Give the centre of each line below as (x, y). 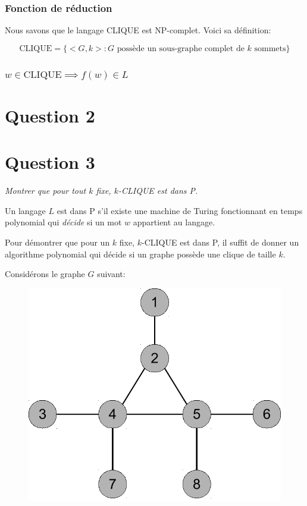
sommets (270, 48)
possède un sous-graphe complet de (181, 48)
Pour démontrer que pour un (57, 242)
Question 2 (50, 115)
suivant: (111, 274)
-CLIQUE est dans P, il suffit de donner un (220, 242)
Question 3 (50, 162)
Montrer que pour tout (46, 191)
